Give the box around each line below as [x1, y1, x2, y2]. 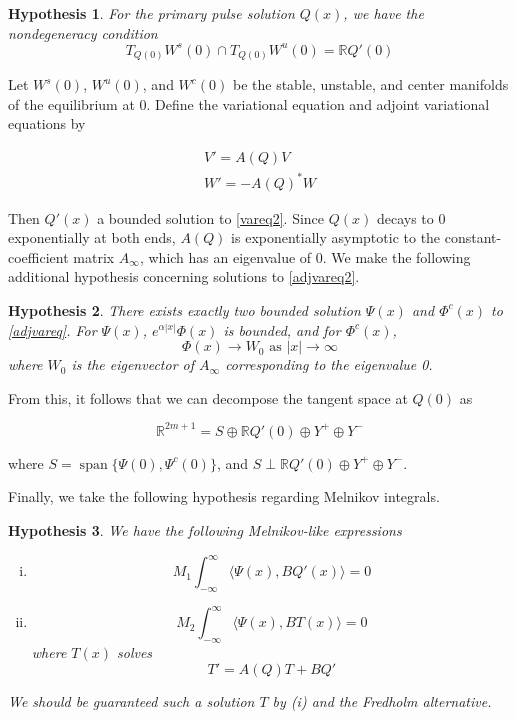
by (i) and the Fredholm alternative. [272, 690, 492, 711]
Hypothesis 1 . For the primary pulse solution [8, 3, 295, 23]
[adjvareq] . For [8, 319, 97, 340]
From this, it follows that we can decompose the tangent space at [8, 387, 408, 408]
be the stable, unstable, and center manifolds [232, 74, 509, 95]
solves [117, 642, 153, 663]
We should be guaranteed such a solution [8, 690, 255, 711]
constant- [444, 227, 502, 248]
